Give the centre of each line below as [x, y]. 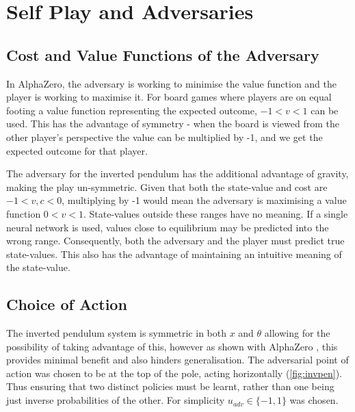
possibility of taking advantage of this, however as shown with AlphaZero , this [172, 346]
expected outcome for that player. [77, 150]
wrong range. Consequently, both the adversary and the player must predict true [175, 241]
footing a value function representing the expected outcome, [132, 110]
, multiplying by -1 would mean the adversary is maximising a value [204, 200]
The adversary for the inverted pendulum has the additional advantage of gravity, [177, 173]
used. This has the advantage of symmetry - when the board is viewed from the [173, 124]
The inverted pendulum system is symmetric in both [116, 333]
